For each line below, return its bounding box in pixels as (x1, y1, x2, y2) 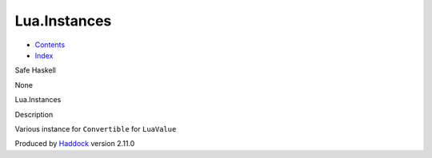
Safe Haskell (14, 65, 56, 75)
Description (14, 109, 54, 119)
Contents (34, 40, 66, 49)
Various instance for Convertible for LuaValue (14, 124, 177, 133)
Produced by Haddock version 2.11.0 (14, 139, 135, 148)
